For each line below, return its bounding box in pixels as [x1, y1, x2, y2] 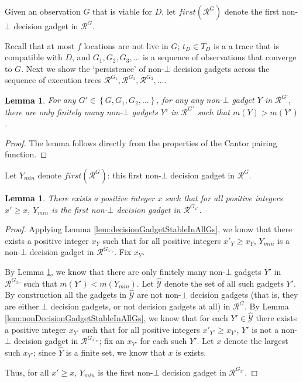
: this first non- [107, 168, 161, 181]
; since [33, 346, 56, 358]
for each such [140, 335, 187, 347]
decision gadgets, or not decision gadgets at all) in [50, 300, 230, 312]
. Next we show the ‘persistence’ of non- [21, 62, 164, 74]
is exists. [175, 346, 206, 358]
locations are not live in [84, 39, 168, 51]
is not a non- [252, 323, 298, 335]
